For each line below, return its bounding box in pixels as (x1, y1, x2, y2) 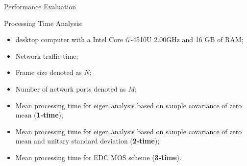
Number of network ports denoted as (15, 83, 126, 94)
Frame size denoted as (15, 67, 82, 77)
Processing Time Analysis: (4, 18, 83, 28)
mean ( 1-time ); (15, 110, 63, 120)
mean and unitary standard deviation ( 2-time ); (15, 136, 160, 146)
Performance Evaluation (4, 1, 76, 11)
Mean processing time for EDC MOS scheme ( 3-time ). (15, 152, 181, 162)
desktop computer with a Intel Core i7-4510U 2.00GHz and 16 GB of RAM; (15, 34, 244, 45)
